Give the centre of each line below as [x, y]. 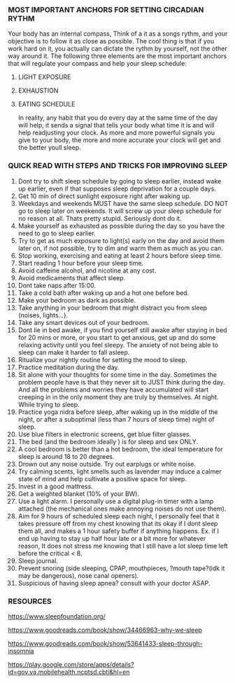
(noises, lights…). [43, 315]
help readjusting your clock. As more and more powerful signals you [116, 133]
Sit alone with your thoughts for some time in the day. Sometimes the [117, 374]
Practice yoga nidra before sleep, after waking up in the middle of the [118, 412]
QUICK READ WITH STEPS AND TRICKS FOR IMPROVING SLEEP [118, 166]
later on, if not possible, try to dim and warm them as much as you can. [120, 248]
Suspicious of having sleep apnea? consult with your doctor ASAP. [114, 583]
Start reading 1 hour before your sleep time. [81, 263]
